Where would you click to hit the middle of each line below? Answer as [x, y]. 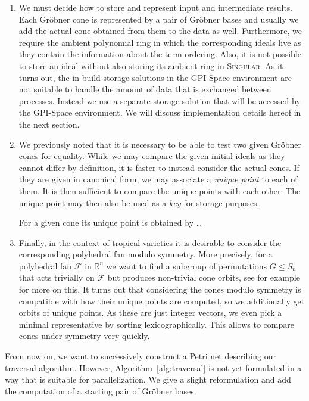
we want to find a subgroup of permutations [187, 265]
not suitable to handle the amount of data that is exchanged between [145, 89]
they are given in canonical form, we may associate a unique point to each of [158, 179]
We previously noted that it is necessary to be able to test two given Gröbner [160, 144]
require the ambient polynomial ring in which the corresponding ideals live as [160, 42]
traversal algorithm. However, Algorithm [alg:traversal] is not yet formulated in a [153, 367]
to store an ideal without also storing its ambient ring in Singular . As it [151, 65]
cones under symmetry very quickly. [84, 336]
